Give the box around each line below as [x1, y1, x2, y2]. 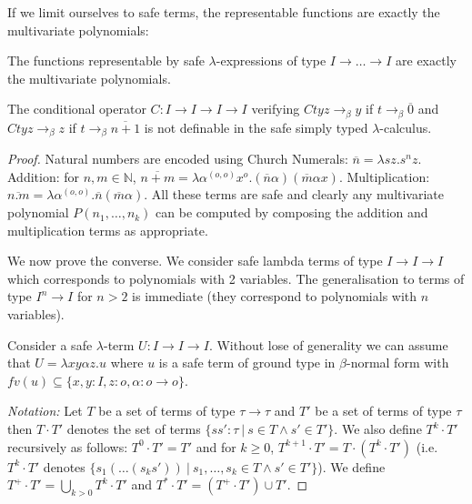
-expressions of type [216, 51, 326, 70]
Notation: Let [7, 401, 83, 420]
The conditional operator [7, 99, 146, 118]
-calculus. [379, 117, 432, 136]
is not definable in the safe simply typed [144, 117, 368, 136]
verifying [251, 99, 300, 118]
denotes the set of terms [66, 419, 201, 438]
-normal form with [346, 353, 449, 372]
